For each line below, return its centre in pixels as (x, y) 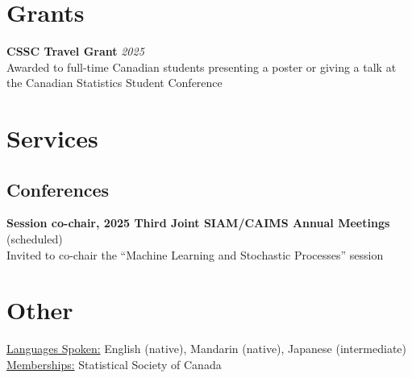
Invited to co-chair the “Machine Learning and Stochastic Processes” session (195, 254)
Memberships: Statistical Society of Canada (114, 364)
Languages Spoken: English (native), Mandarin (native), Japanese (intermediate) (207, 349)
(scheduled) (35, 239)
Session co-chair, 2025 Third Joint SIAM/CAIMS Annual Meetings (198, 223)
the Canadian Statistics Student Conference (114, 83)
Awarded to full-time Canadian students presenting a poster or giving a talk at (202, 66)
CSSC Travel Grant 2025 (75, 51)
